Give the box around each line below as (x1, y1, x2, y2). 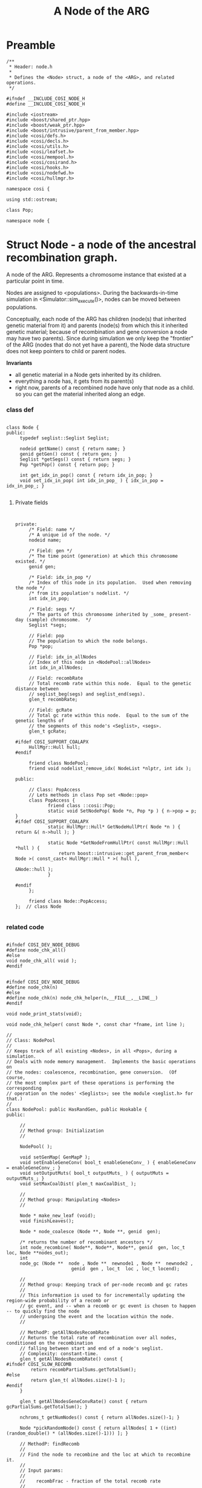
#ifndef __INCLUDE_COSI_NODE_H (6, 95, 85, 101)
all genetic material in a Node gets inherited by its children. (15, 371, 162, 378)
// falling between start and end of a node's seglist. (19, 1345, 164, 1351)
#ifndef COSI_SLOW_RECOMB (6, 1361, 71, 1368)
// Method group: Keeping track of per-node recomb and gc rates (19, 1282, 188, 1288)
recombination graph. (6, 251, 118, 265)
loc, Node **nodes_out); (6, 1250, 69, 1256)
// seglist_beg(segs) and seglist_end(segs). (28, 691, 146, 697)
